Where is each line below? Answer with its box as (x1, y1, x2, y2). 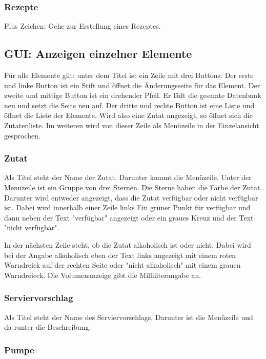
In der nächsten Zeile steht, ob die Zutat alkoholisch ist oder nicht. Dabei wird (4, 239, 251, 250)
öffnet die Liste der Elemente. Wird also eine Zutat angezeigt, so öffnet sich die (4, 110, 253, 121)
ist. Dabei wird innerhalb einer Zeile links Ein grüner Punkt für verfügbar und (4, 202, 251, 213)
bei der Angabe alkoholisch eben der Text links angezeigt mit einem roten (4, 249, 236, 260)
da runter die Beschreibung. (4, 322, 91, 332)
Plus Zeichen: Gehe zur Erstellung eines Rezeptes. (4, 21, 161, 31)
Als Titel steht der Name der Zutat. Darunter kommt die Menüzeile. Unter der (4, 172, 252, 183)
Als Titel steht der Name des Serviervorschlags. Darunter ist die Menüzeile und (4, 311, 253, 322)
